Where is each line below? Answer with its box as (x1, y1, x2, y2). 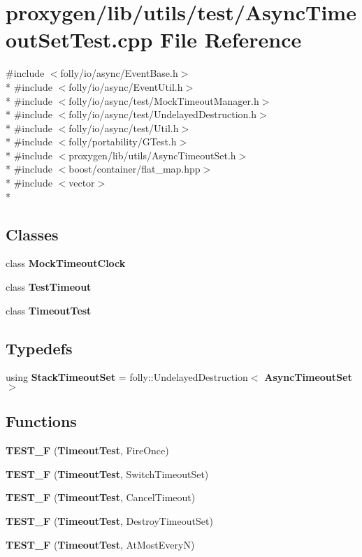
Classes (6, 223, 59, 245)
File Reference (160, 25, 302, 54)
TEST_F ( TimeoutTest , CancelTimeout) (6, 490, 196, 505)
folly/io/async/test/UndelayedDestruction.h (68, 107, 257, 122)
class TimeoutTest (6, 303, 92, 317)
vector (68, 175, 95, 190)
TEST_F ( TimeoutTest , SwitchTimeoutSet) (6, 466, 209, 481)
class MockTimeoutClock (6, 256, 126, 270)
